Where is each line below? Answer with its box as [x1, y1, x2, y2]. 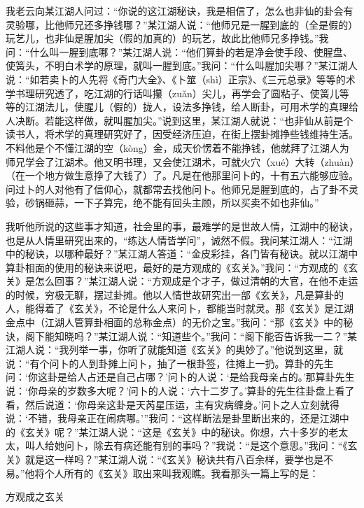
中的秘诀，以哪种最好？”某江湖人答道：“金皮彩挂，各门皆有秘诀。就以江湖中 [6, 246, 358, 261]
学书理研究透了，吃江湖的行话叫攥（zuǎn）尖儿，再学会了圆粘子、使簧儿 [6, 85, 339, 100]
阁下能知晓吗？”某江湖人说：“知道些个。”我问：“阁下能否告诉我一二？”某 [24, 328, 358, 343]
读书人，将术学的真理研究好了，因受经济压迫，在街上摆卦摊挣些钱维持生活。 [6, 127, 358, 141]
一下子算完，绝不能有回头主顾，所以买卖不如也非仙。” [73, 195, 319, 210]
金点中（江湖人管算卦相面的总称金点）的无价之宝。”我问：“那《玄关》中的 [6, 315, 344, 330]
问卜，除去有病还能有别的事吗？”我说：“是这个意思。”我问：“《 [64, 438, 348, 453]
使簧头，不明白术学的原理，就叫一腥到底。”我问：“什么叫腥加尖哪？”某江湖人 [6, 58, 358, 73]
